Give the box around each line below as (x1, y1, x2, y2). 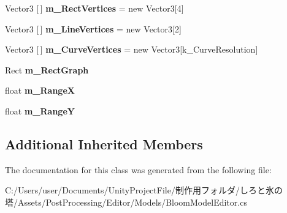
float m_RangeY (5, 104, 75, 117)
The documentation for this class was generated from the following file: (5, 163, 272, 176)
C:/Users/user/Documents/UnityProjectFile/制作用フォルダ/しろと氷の (5, 184, 283, 196)
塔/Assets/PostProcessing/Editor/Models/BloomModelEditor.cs (5, 195, 247, 208)
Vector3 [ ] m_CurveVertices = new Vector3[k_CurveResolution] (5, 43, 258, 56)
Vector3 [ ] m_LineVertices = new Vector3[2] (5, 22, 182, 35)
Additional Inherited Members (5, 134, 203, 153)
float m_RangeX (5, 84, 75, 97)
